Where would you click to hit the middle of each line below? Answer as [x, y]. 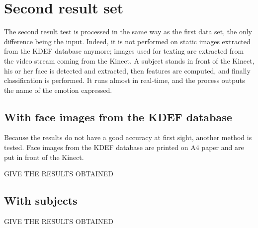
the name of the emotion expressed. [58, 90]
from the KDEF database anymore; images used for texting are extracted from [124, 51]
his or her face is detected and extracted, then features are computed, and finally [127, 70]
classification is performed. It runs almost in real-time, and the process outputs [125, 80]
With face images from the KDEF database [118, 116]
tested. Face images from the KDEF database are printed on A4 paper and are [124, 147]
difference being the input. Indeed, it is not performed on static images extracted [127, 41]
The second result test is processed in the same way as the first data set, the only [128, 32]
